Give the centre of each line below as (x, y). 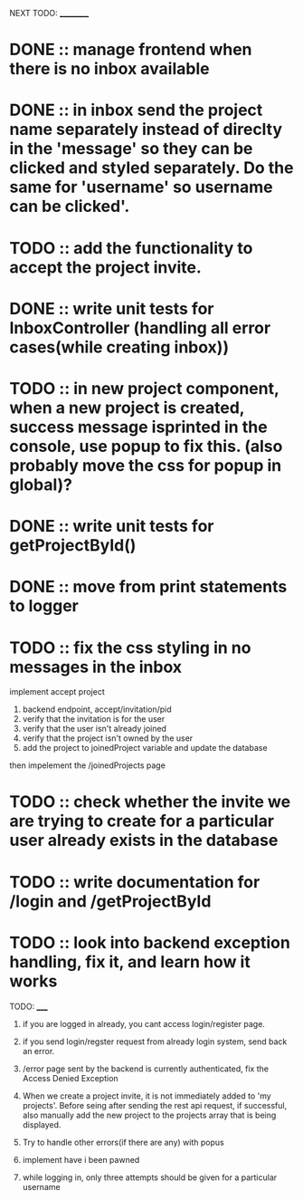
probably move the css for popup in (146, 465)
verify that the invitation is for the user (94, 719)
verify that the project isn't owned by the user (108, 738)
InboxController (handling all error (140, 327)
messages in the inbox (96, 667)
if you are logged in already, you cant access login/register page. (143, 1023)
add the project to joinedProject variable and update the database (145, 748)
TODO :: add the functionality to (131, 248)
